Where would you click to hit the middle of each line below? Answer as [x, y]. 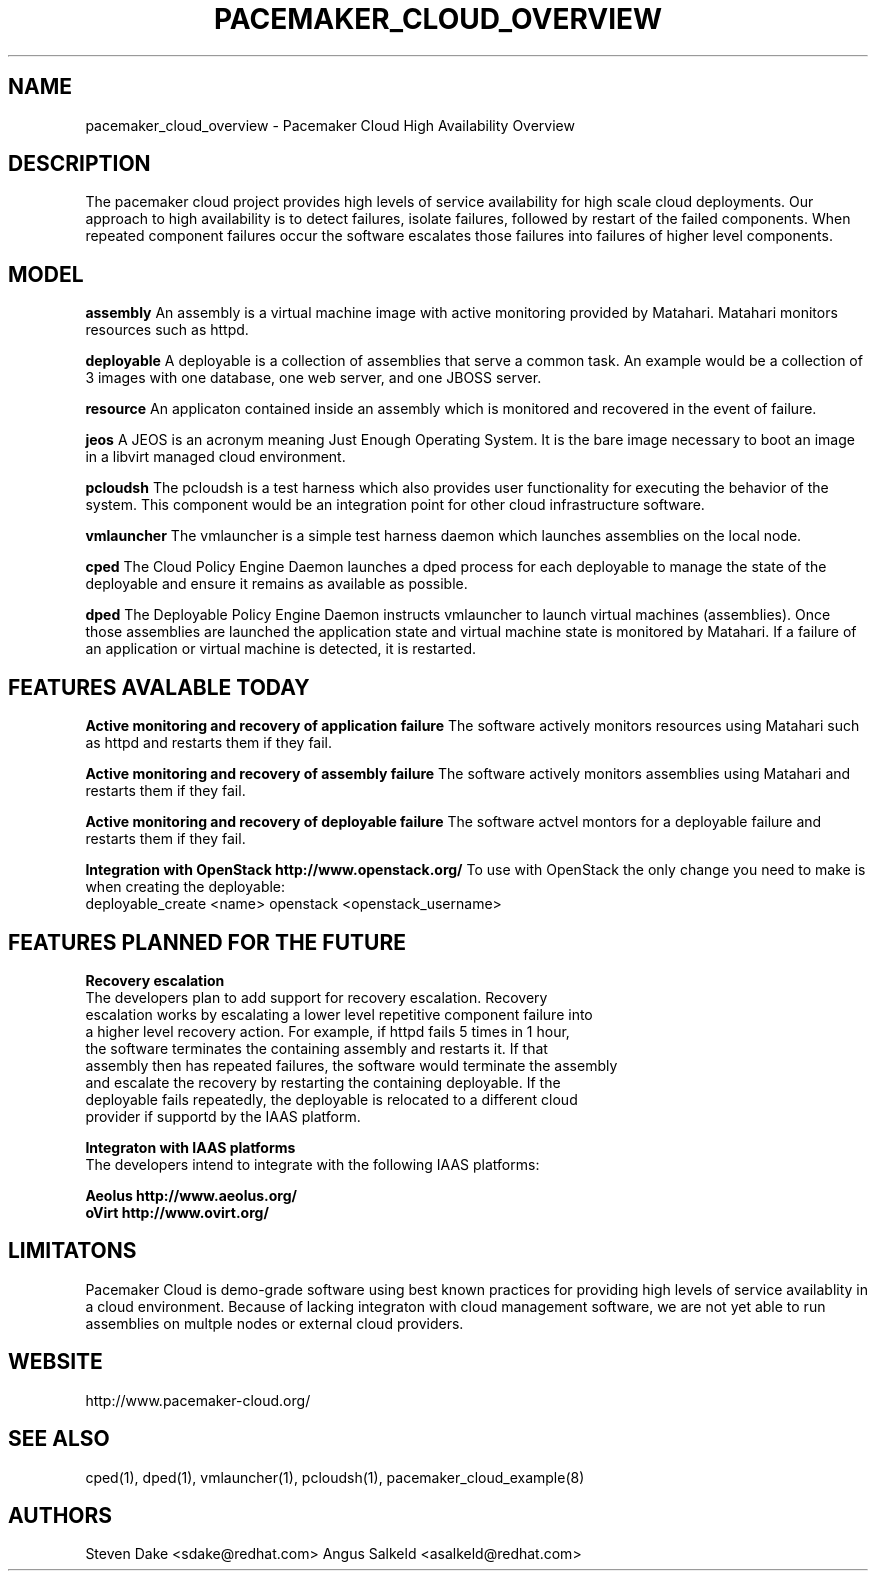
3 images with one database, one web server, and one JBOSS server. [313, 378]
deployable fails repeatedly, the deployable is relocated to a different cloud [331, 1099]
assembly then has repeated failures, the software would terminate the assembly [351, 1065]
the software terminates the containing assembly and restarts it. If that [316, 1048]
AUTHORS [60, 1515]
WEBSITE [55, 1362]
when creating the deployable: [185, 887]
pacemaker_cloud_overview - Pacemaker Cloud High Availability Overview [330, 125]
